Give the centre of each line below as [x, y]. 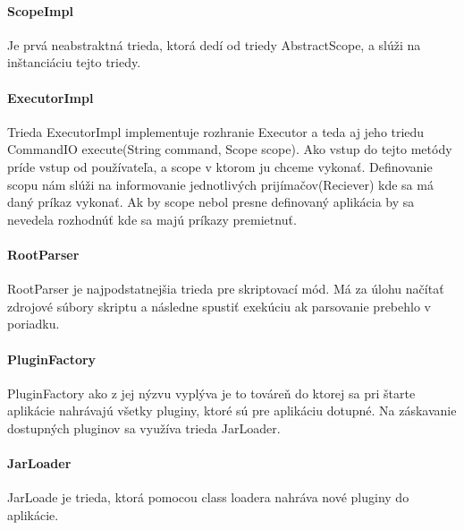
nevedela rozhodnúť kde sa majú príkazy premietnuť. [152, 219]
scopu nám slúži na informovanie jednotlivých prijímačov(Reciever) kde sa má [220, 184]
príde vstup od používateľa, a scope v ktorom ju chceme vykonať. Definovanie [220, 166]
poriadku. [34, 324]
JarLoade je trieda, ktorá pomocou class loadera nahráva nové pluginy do [208, 497]
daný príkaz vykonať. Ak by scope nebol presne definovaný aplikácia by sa [211, 202]
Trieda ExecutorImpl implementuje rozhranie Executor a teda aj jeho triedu [216, 131]
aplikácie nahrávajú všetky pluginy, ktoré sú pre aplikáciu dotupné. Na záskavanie [232, 410]
